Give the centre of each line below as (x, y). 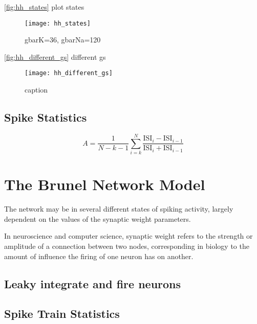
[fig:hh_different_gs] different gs (55, 56)
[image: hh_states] (58, 23)
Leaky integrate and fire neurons (93, 283)
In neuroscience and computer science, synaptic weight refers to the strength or (128, 236)
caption (36, 90)
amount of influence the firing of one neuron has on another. (99, 256)
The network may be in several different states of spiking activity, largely (119, 209)
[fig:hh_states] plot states (44, 7)
